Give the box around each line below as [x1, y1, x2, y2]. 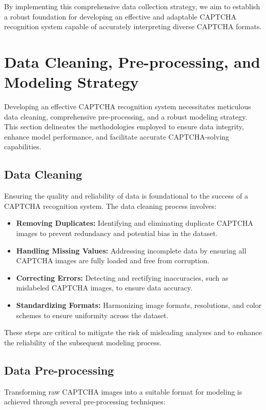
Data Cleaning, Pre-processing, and [4, 51, 260, 72]
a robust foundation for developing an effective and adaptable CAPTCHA [4, 11, 237, 22]
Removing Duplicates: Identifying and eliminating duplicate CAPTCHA [16, 218, 254, 228]
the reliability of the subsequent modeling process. [4, 337, 162, 347]
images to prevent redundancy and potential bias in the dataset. [16, 228, 218, 239]
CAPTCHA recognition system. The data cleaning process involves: [4, 200, 217, 211]
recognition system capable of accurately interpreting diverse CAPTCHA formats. [4, 21, 262, 32]
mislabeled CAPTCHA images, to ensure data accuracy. [16, 282, 193, 293]
